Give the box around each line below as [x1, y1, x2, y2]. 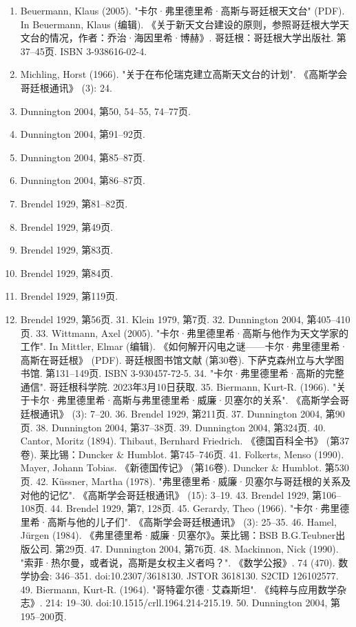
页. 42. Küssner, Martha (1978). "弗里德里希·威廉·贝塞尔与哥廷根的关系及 [20, 474, 351, 489]
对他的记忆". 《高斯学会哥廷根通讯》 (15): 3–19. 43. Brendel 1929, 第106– [20, 487, 342, 502]
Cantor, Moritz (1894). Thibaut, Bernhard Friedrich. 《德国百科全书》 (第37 [20, 433, 350, 448]
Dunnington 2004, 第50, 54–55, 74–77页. [20, 103, 191, 118]
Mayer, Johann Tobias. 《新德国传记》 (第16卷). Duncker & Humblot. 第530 [20, 460, 349, 475]
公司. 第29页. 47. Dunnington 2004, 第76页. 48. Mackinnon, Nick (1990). [30, 542, 339, 555]
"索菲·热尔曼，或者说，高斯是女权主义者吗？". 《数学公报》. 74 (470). [20, 555, 335, 569]
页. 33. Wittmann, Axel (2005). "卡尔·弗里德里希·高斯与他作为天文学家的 [20, 325, 348, 340]
